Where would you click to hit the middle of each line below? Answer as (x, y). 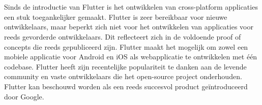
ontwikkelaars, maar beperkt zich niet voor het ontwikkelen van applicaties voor (129, 27)
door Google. (24, 96)
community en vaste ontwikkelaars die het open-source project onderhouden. (123, 76)
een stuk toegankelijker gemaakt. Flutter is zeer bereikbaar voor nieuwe (116, 16)
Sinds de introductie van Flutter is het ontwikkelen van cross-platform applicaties (131, 7)
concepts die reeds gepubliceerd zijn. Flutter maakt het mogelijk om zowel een (126, 46)
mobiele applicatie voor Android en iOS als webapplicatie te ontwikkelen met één (131, 57)
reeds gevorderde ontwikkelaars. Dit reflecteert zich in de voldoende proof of (123, 36)
